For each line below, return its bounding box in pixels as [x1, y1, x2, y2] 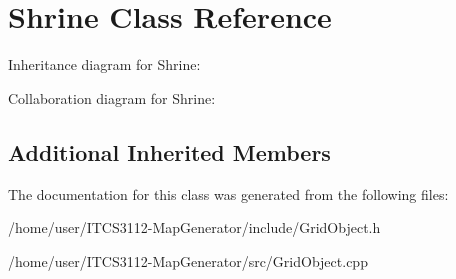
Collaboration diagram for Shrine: [8, 87, 216, 108]
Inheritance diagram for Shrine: [8, 54, 201, 75]
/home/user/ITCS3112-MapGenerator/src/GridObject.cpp [8, 250, 368, 271]
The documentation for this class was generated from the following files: [8, 183, 449, 204]
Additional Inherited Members [8, 136, 331, 167]
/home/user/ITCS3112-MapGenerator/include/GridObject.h [8, 217, 381, 238]
